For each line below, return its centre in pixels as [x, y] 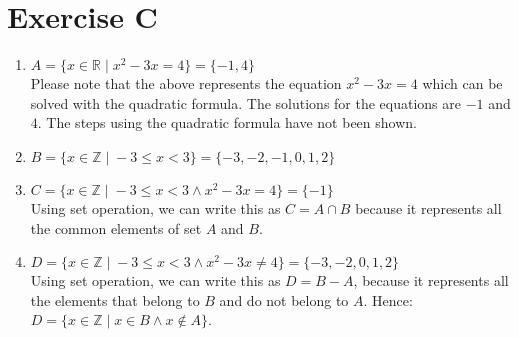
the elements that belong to [115, 299]
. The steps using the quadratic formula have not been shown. [227, 122]
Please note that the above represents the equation [186, 83]
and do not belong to [284, 299]
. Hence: [388, 299]
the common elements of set [116, 227]
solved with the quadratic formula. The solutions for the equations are [246, 102]
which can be [462, 83]
